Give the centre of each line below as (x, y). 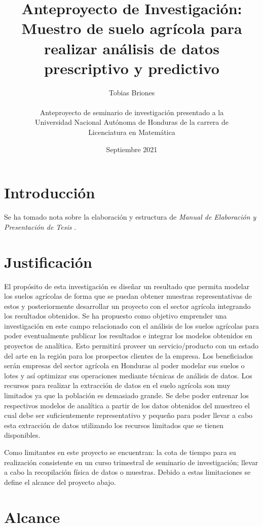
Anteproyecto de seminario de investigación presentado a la (132, 112)
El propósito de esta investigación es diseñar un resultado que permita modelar (127, 286)
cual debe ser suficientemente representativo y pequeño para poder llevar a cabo (128, 415)
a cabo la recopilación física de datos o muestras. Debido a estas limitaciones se (127, 472)
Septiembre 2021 (132, 149)
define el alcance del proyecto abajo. (60, 482)
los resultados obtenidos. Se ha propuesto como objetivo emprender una (116, 316)
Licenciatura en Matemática (132, 132)
